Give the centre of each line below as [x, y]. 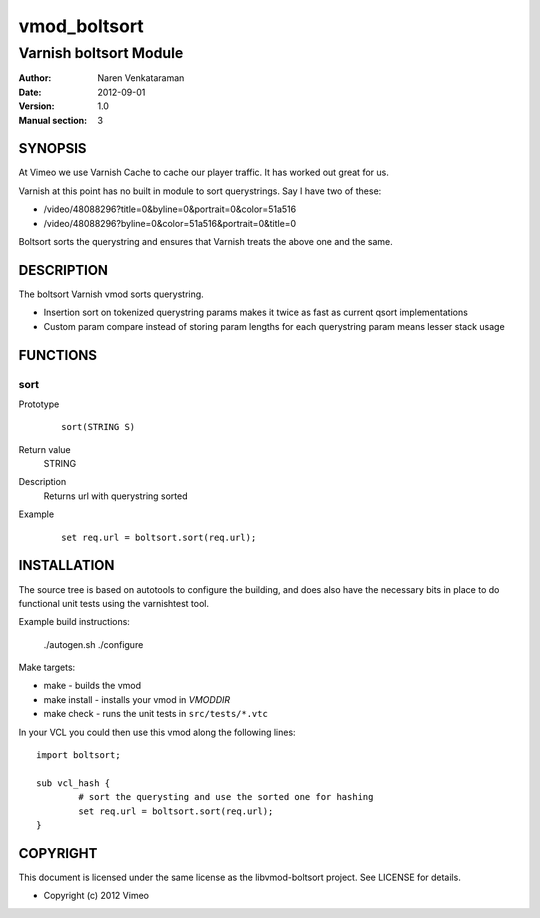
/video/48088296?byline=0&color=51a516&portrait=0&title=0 [170, 223]
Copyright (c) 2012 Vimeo [96, 896]
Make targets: [47, 667]
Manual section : [53, 120]
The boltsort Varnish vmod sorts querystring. [111, 294]
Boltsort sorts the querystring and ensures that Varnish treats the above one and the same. [206, 242]
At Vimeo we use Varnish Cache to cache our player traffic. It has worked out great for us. [203, 172]
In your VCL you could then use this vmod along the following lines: [157, 732]
